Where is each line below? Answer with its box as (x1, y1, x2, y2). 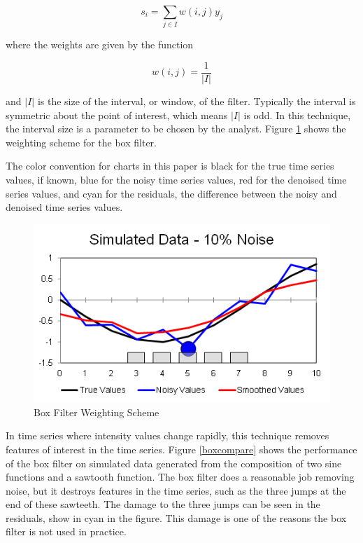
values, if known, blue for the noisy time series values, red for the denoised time (6, 172, 347, 186)
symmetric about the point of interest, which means (6, 107, 228, 122)
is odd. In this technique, (243, 107, 351, 122)
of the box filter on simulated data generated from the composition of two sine (6, 455, 342, 470)
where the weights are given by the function (6, 37, 194, 52)
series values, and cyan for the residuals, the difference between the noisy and (6, 186, 337, 200)
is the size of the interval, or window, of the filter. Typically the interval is (37, 93, 356, 108)
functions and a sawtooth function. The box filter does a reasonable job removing (6, 469, 355, 484)
